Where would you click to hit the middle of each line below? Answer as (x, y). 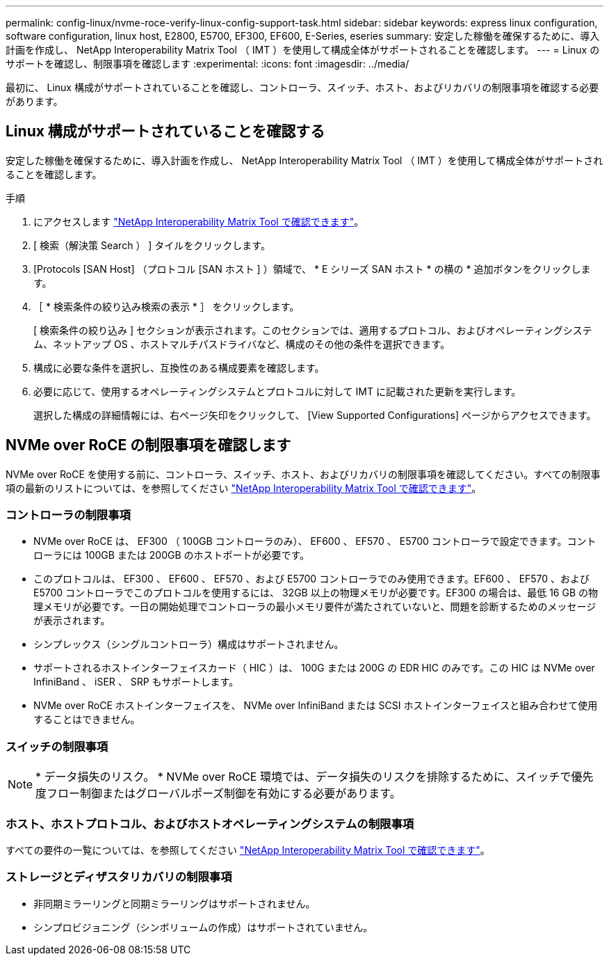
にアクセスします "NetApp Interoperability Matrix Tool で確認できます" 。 (199, 221)
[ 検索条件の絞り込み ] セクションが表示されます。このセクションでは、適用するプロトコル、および (260, 330)
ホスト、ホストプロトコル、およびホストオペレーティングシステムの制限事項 (210, 824)
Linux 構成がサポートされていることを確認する (165, 132)
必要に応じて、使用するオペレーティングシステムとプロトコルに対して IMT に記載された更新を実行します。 (277, 391)
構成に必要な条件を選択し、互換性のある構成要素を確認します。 (179, 367)
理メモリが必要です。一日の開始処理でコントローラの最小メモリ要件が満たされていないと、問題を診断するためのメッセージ (315, 607)
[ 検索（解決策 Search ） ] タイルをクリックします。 (152, 245)
